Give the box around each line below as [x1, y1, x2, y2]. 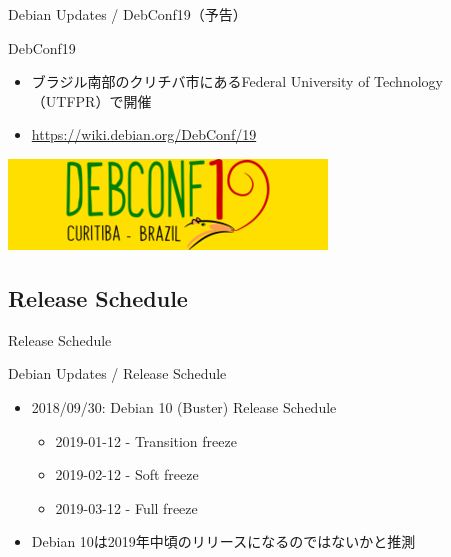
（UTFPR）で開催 [31, 90, 152, 111]
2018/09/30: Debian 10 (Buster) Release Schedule [31, 396, 337, 417]
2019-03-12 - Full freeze [55, 497, 198, 518]
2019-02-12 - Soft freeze [55, 464, 199, 485]
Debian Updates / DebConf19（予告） [8, 4, 247, 24]
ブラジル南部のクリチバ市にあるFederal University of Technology [31, 71, 443, 92]
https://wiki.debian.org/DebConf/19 [31, 124, 257, 145]
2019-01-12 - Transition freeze [55, 430, 237, 451]
